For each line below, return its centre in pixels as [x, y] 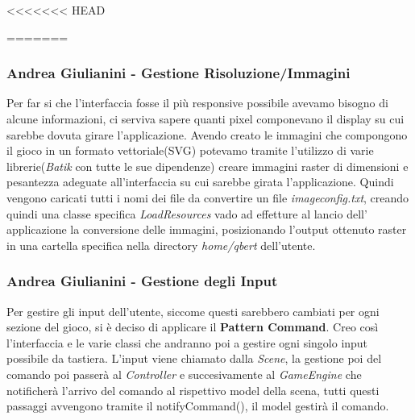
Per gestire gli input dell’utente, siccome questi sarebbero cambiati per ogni [193, 311]
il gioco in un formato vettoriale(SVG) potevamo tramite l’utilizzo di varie [190, 150]
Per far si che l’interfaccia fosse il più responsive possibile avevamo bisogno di [197, 103]
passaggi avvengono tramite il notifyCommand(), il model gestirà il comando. [198, 406]
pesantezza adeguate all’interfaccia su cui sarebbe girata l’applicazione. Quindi [200, 182]
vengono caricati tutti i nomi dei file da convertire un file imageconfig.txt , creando [208, 197]
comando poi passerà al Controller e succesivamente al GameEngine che [184, 374]
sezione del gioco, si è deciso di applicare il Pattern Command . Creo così [193, 327]
